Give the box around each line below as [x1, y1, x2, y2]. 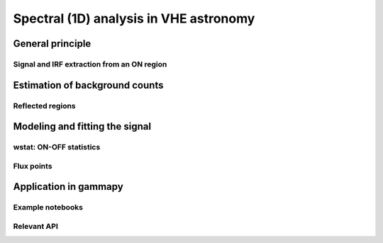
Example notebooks [13, 203, 84, 213]
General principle [13, 38, 91, 50]
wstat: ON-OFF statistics [13, 142, 101, 152]
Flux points [13, 161, 52, 171]
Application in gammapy [13, 181, 123, 193]
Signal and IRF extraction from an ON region [13, 59, 167, 69]
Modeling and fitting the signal [13, 120, 152, 132]
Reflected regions [13, 101, 76, 111]
